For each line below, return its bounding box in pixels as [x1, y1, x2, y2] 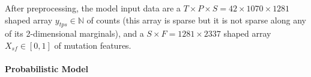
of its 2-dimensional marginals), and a [5, 27, 144, 40]
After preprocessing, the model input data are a [5, 2, 181, 14]
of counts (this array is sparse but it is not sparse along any [86, 13, 306, 26]
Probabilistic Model [5, 63, 88, 75]
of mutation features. [54, 38, 131, 51]
